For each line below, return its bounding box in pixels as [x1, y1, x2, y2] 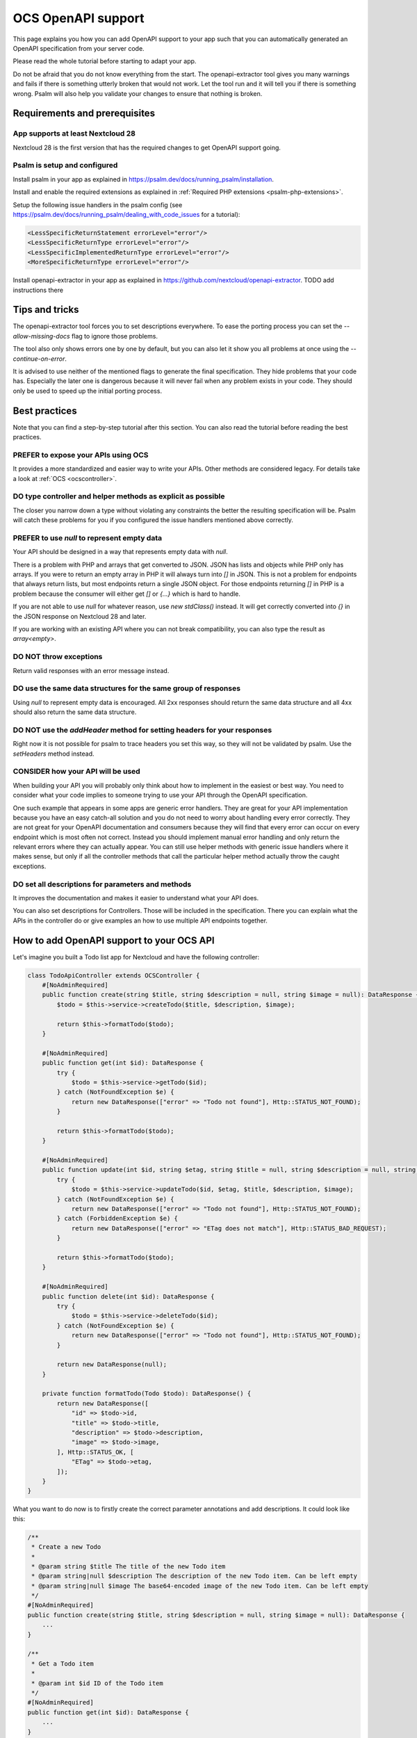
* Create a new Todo [31, 1543, 101, 1551]
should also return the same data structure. [13, 708, 137, 716]
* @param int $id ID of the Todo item [31, 1679, 163, 1687]
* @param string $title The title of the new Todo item [31, 1562, 226, 1570]
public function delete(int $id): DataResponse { [42, 1292, 215, 1300]
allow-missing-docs [13, 332, 70, 340]
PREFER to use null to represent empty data [13, 533, 163, 542]
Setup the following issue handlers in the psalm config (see [13, 200, 183, 209]
